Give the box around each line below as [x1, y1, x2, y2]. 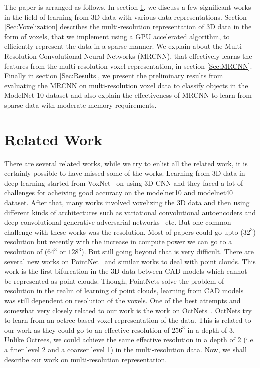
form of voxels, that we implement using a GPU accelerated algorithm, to [4, 31, 230, 41]
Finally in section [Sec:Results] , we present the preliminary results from [4, 70, 223, 81]
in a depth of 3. [187, 324, 235, 335]
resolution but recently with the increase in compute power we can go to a [4, 236, 232, 247]
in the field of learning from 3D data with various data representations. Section [4, 11, 247, 22]
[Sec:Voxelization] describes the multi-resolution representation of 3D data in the [4, 21, 252, 32]
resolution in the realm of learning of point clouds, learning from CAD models [4, 285, 244, 296]
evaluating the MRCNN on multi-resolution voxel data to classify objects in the [4, 80, 248, 90]
